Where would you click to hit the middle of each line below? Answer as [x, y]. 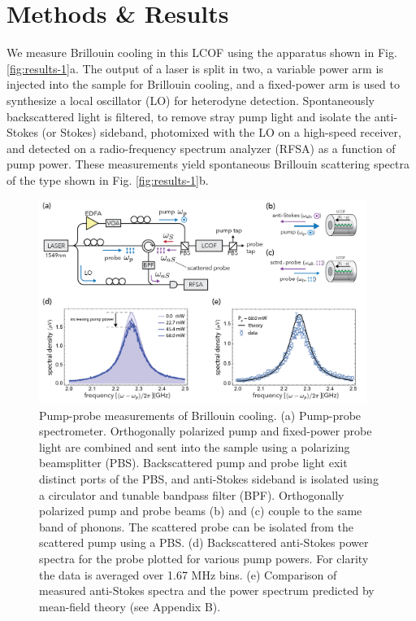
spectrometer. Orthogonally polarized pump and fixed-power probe [206, 431]
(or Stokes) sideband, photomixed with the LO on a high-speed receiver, [221, 132]
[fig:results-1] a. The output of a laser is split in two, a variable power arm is [195, 68]
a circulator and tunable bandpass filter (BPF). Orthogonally [192, 494]
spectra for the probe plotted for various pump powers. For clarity [204, 558]
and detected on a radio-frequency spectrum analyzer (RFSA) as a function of [201, 148]
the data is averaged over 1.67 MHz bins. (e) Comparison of [188, 574]
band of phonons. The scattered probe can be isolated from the [196, 526]
